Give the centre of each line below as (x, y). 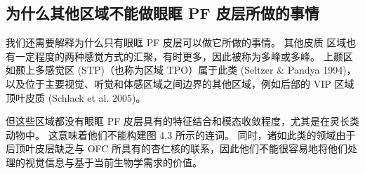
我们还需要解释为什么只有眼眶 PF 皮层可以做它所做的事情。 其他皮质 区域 (176, 42)
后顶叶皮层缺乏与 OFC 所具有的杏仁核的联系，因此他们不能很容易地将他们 (177, 148)
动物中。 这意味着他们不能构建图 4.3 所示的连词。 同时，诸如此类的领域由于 (181, 134)
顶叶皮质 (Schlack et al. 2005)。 (76, 97)
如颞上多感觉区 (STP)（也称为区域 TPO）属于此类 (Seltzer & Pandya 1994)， (181, 70)
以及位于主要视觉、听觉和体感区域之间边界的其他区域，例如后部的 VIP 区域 (180, 83)
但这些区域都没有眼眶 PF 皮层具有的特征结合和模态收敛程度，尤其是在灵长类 (182, 121)
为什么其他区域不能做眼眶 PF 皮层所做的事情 (162, 13)
